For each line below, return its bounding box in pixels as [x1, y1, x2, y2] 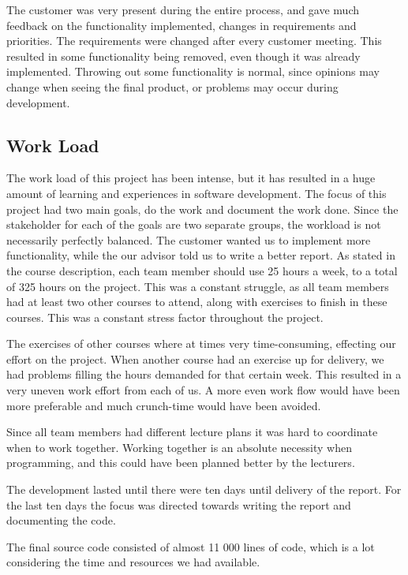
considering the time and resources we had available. [6, 554, 260, 570]
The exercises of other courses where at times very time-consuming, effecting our [6, 335, 396, 352]
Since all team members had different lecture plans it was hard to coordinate [6, 424, 378, 440]
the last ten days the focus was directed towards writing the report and [6, 496, 351, 513]
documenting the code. [6, 512, 116, 528]
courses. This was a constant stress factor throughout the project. [6, 308, 324, 325]
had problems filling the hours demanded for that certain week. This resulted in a [6, 366, 402, 383]
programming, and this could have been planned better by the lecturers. [6, 454, 355, 471]
